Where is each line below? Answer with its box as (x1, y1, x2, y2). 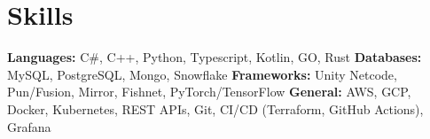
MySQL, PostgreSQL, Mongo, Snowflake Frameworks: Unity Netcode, (7, 65, 397, 83)
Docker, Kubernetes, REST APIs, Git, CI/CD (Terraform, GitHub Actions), (7, 99, 424, 118)
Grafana (7, 117, 51, 135)
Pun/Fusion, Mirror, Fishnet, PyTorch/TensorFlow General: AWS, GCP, (7, 82, 411, 101)
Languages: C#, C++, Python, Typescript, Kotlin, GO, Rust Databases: (7, 48, 422, 66)
